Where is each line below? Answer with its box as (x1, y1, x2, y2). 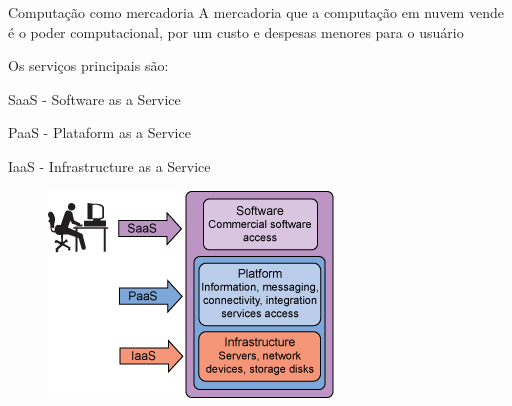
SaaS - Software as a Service (8, 88, 181, 109)
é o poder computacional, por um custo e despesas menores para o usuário (8, 21, 464, 42)
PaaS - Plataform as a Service (8, 122, 191, 143)
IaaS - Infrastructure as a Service (8, 155, 211, 176)
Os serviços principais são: (8, 55, 169, 76)
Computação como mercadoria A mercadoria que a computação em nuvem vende (8, 2, 504, 22)
